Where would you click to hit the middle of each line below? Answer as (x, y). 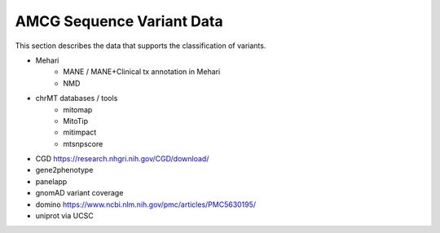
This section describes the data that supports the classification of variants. (141, 46)
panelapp (51, 181)
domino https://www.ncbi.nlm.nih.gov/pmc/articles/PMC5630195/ (146, 204)
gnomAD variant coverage (79, 193)
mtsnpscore (83, 143)
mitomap (78, 109)
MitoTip (76, 121)
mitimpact (80, 132)
